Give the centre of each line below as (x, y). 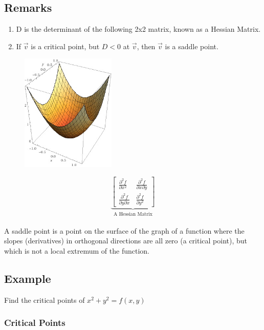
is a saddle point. (192, 46)
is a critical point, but (65, 46)
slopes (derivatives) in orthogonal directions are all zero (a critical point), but (126, 241)
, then (146, 46)
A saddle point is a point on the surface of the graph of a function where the (124, 230)
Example (28, 279)
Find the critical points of (45, 300)
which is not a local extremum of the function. (77, 251)
